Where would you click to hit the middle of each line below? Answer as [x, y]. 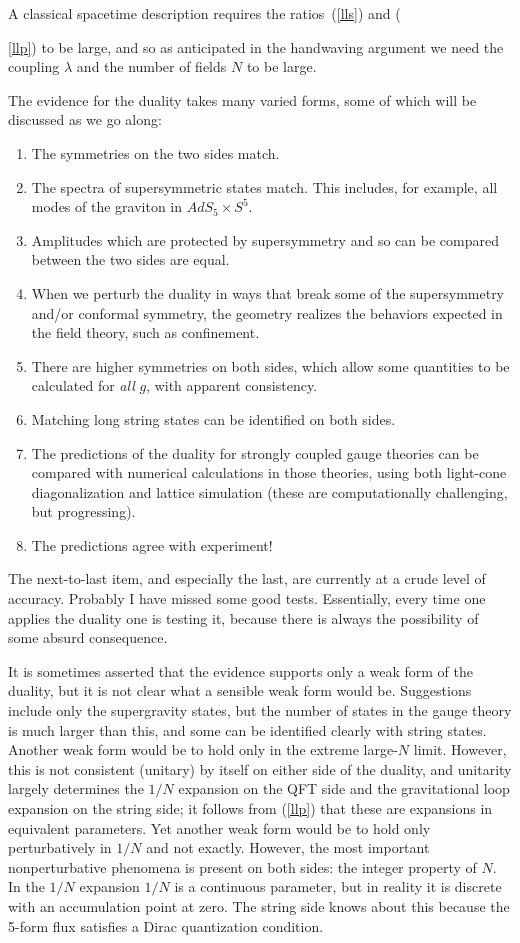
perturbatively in [60, 847]
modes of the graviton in [107, 206]
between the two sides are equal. [130, 259]
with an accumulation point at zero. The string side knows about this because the [259, 905]
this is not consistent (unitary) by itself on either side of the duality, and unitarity [260, 768]
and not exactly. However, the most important [288, 847]
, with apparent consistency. [232, 385]
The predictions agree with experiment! [152, 544]
